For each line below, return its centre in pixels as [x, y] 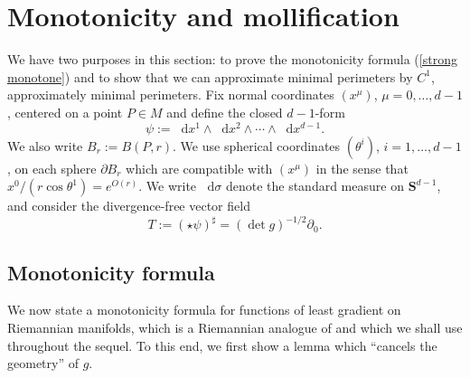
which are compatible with [199, 168]
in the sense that [362, 168]
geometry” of [43, 363]
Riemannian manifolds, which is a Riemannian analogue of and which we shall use [235, 328]
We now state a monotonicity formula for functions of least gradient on [204, 310]
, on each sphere [52, 168]
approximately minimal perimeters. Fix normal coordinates [171, 94]
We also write [45, 145]
